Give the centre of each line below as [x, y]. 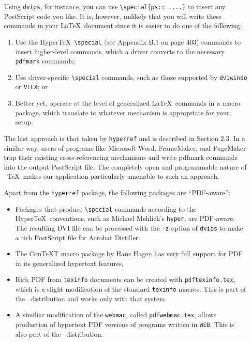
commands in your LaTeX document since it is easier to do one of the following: [123, 25]
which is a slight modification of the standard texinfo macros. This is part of [131, 288]
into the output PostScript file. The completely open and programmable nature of [125, 166]
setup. [24, 122]
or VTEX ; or [31, 86]
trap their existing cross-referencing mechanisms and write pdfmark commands [121, 157]
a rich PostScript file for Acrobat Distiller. [78, 237]
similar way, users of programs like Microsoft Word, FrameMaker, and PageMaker [125, 148]
